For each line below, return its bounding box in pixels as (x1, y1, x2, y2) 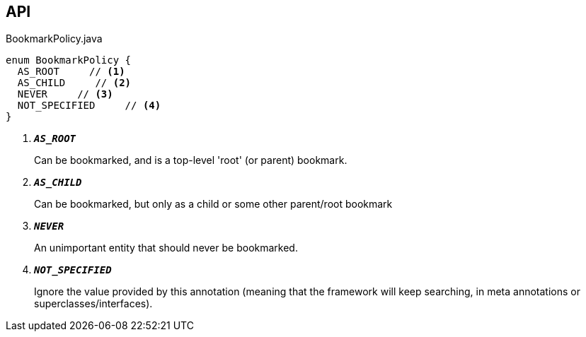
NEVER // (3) (17, 88, 113, 100)
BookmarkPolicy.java (6, 32, 103, 45)
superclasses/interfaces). (34, 297, 153, 310)
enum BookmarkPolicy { (6, 54, 132, 66)
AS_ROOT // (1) (17, 66, 125, 78)
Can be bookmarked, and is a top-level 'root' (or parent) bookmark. (34, 154, 347, 167)
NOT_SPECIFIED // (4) (17, 100, 161, 112)
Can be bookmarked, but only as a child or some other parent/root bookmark (34, 198, 393, 211)
